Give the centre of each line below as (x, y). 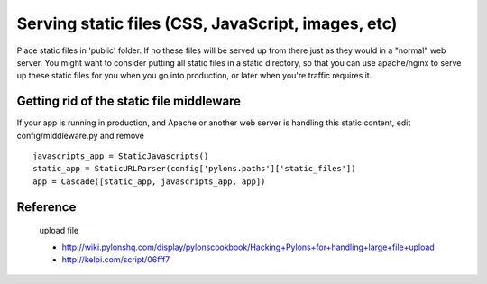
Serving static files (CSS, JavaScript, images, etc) (207, 23)
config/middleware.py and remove (80, 135)
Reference (46, 207)
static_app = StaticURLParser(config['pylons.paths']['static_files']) (194, 169)
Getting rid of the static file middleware (129, 101)
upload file (59, 231)
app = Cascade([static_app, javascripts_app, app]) (149, 181)
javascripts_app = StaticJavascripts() (121, 156)
